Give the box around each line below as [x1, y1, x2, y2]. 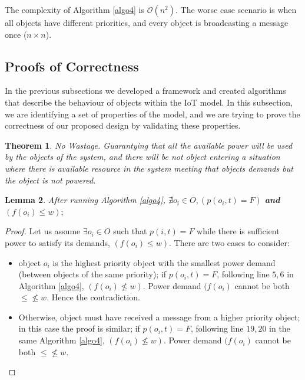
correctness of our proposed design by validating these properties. [5, 119, 241, 132]
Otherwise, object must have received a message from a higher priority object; [18, 310, 300, 323]
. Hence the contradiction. [47, 291, 140, 303]
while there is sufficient [197, 225, 280, 237]
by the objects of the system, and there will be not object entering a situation [5, 150, 280, 163]
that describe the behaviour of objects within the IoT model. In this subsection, [5, 96, 293, 108]
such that [113, 225, 147, 237]
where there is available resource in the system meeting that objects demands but [5, 162, 293, 174]
